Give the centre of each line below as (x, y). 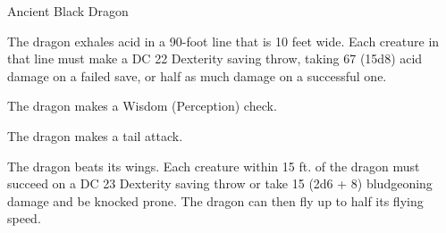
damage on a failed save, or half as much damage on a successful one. (197, 75)
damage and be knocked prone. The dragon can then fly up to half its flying (215, 200)
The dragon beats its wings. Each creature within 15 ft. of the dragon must (214, 166)
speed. (24, 218)
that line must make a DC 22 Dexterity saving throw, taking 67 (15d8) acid (215, 58)
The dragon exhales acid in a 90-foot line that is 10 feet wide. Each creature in (223, 41)
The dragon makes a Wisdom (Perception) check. (142, 106)
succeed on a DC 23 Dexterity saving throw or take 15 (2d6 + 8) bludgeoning (220, 183)
